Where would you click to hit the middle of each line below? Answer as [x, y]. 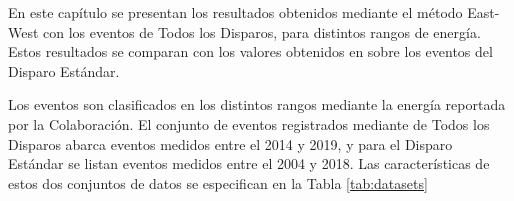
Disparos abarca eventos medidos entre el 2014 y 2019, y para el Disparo [230, 143]
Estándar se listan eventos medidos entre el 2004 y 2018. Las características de [249, 163]
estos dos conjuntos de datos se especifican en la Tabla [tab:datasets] [218, 182]
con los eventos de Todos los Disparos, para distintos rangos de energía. [262, 31]
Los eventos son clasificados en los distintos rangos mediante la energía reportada [257, 104]
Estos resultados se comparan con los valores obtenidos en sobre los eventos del [250, 51]
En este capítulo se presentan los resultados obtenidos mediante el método [235, 12]
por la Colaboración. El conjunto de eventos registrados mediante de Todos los [249, 123]
